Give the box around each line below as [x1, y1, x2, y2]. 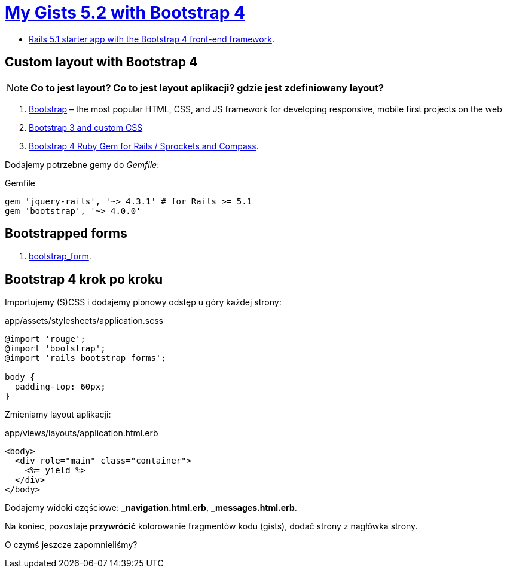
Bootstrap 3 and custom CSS [29, 122, 143, 133]
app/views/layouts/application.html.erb [5, 428, 158, 439]
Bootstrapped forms [5, 226, 127, 241]
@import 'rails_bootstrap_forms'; [5, 353, 166, 363]
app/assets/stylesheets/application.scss [5, 315, 163, 326]
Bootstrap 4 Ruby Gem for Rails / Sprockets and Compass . [29, 140, 259, 151]
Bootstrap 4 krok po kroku [5, 271, 163, 287]
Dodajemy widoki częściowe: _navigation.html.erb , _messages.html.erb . [5, 502, 297, 513]
